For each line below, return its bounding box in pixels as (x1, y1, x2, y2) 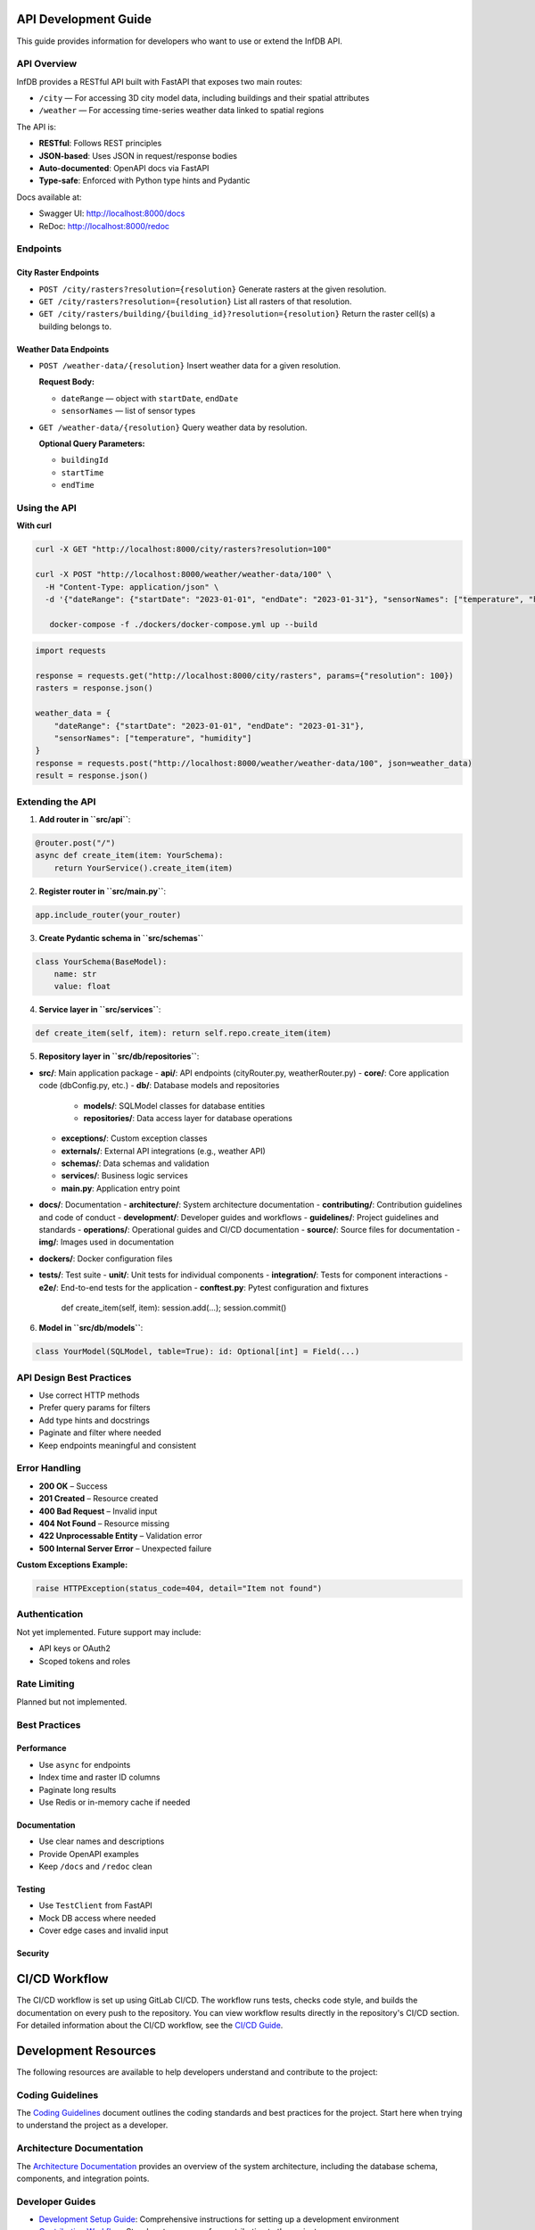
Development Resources (16, 2043, 156, 2058)
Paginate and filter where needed (38, 1427, 162, 1438)
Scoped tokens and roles (38, 1656, 131, 1666)
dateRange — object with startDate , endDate (61, 392, 239, 403)
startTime (61, 467, 104, 477)
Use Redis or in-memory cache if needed (38, 1796, 191, 1807)
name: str (53, 969, 97, 979)
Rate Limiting (16, 1678, 75, 1690)
